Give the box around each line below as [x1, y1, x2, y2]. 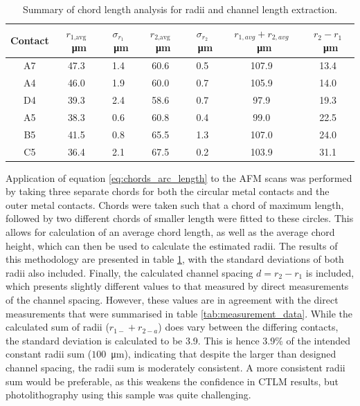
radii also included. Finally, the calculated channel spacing [6, 265, 253, 279]
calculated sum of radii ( [6, 320, 109, 334]
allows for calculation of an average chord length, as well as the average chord [6, 224, 335, 239]
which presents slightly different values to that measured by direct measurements [6, 279, 349, 293]
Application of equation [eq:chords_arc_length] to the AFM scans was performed [6, 170, 352, 185]
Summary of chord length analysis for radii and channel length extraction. [22, 2, 338, 16]
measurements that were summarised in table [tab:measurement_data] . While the [6, 306, 353, 320]
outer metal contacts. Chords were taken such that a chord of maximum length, [6, 197, 344, 212]
